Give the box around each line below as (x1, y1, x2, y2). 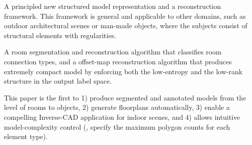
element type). (4, 131, 48, 142)
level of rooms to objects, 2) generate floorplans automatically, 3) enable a (4, 102, 230, 112)
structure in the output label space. (4, 76, 112, 86)
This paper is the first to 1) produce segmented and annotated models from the (4, 92, 247, 102)
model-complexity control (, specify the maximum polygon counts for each (4, 121, 230, 132)
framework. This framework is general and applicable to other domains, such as (4, 10, 246, 21)
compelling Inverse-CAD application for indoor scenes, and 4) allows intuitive (4, 111, 240, 122)
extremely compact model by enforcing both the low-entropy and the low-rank (4, 66, 243, 76)
